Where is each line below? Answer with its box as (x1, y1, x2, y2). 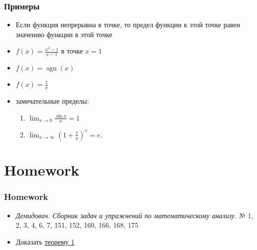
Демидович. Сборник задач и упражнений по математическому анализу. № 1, (15, 210, 254, 220)
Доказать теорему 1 (15, 236, 75, 247)
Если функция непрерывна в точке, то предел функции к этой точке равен (15, 19, 240, 30)
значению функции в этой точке (15, 29, 112, 39)
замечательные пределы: (15, 96, 89, 106)
